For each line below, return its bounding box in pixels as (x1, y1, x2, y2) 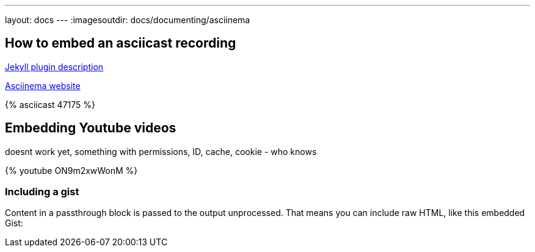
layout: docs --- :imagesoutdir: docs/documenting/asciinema (5, 15, 250, 25)
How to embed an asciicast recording (5, 35, 236, 51)
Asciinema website (5, 80, 81, 91)
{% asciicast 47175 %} (5, 99, 95, 110)
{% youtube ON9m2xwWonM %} (5, 165, 138, 176)
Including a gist (5, 185, 79, 198)
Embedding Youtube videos (5, 120, 177, 136)
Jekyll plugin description (5, 61, 104, 72)
